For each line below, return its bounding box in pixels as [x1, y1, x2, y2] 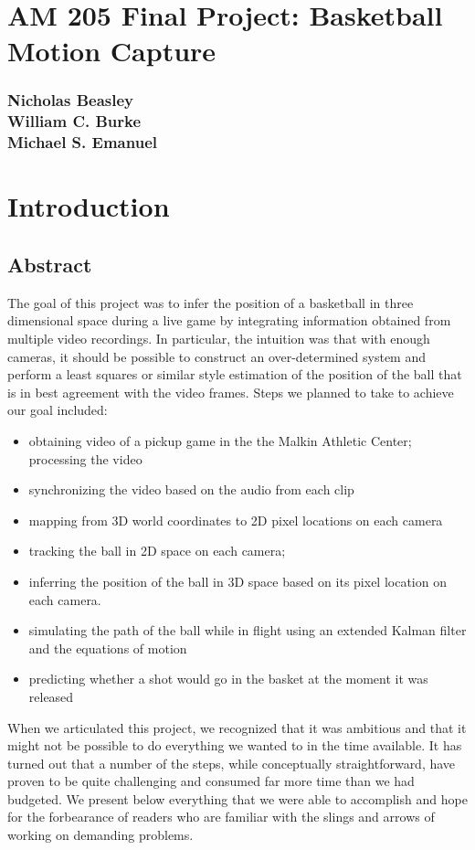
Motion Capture [7, 32, 216, 69]
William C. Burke [7, 110, 142, 133]
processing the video [28, 449, 142, 468]
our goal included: [7, 400, 108, 420]
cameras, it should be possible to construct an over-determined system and [7, 346, 426, 366]
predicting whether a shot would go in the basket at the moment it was [28, 669, 428, 688]
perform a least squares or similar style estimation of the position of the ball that [7, 365, 462, 384]
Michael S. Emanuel [7, 131, 157, 154]
